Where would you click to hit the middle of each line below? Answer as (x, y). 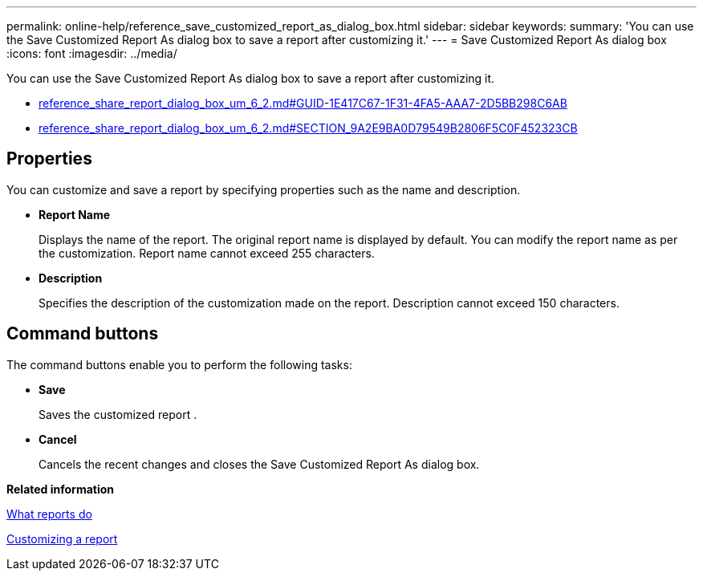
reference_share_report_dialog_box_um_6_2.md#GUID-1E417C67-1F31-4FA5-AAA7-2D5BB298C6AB (303, 103)
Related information (61, 489)
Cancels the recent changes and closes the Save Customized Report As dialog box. (259, 464)
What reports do (49, 514)
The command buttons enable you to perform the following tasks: (179, 364)
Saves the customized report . (118, 414)
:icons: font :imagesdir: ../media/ (92, 53)
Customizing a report (62, 538)
